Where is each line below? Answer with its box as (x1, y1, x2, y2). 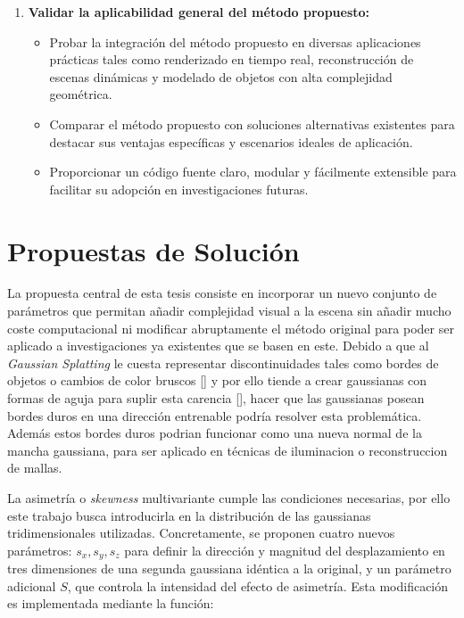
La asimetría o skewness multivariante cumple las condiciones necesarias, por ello (7, 489, 451, 507)
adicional (7, 576, 56, 595)
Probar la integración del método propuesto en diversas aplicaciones (49, 32, 421, 51)
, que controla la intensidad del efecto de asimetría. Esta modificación (67, 576, 449, 595)
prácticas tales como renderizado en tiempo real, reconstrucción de (49, 50, 414, 69)
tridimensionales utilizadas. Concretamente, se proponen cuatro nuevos (7, 523, 395, 542)
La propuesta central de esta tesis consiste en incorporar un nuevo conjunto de (7, 284, 437, 302)
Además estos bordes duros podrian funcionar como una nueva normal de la (7, 424, 422, 442)
